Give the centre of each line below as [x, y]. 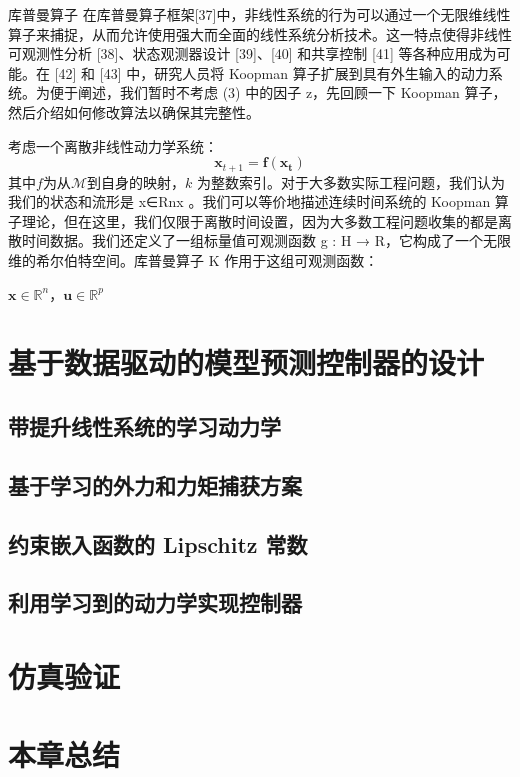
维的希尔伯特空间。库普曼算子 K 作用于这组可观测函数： [193, 259]
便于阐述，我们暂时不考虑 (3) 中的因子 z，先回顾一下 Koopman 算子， [278, 92]
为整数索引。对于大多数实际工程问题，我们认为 [350, 181]
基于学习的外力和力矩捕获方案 [155, 484]
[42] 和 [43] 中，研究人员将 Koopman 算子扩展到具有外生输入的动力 [271, 72]
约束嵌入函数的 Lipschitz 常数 [158, 543]
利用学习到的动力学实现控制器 [155, 602]
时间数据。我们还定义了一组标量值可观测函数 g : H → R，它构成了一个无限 [266, 240]
